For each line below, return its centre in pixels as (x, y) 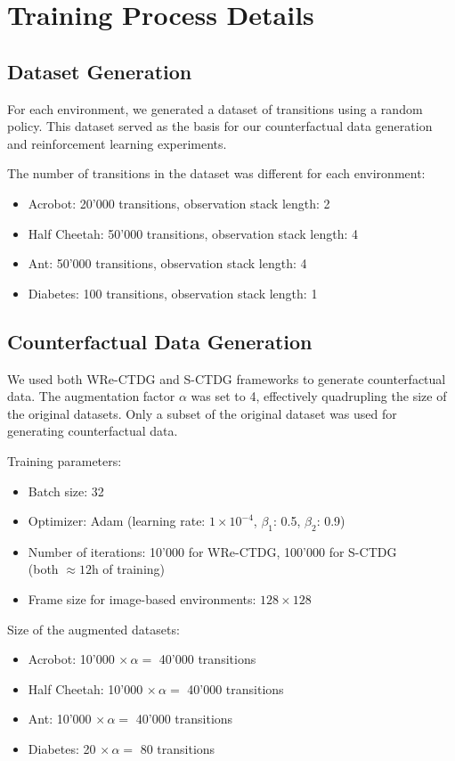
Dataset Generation (100, 71)
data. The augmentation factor (91, 396)
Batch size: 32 (66, 491)
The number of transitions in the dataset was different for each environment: (216, 173)
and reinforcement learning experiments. (117, 143)
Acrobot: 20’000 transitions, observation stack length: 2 (179, 203)
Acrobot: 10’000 (71, 659)
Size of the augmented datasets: (93, 629)
